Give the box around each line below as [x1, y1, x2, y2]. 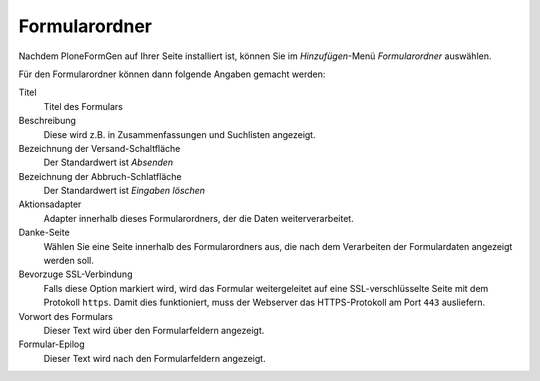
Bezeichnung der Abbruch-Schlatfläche [18, 170, 182, 182]
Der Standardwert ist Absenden [43, 156, 174, 169]
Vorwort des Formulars [18, 310, 114, 322]
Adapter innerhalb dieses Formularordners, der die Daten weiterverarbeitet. [43, 212, 354, 224]
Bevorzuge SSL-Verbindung [18, 268, 133, 280]
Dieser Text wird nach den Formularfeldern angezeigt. [43, 352, 266, 364]
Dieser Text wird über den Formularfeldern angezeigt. [43, 324, 265, 336]
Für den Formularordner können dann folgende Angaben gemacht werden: [18, 68, 326, 80]
